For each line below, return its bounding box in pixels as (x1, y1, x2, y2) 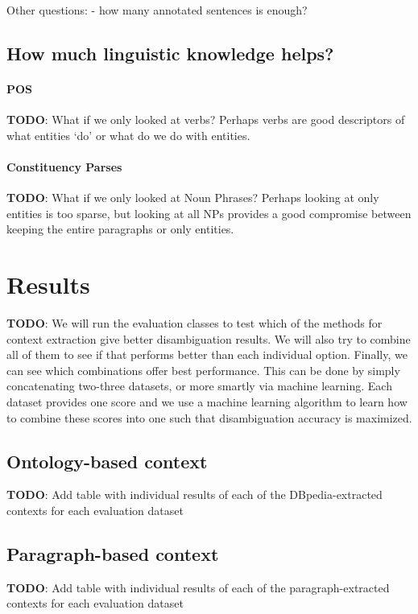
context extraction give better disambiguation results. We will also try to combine (6, 330, 411, 347)
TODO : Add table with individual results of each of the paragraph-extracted (6, 579, 390, 595)
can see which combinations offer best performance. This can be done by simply (6, 361, 400, 378)
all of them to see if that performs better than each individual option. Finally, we (6, 346, 408, 363)
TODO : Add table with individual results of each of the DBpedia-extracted (6, 486, 383, 503)
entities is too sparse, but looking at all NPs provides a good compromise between (6, 204, 412, 221)
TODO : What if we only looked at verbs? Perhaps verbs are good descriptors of (6, 111, 405, 128)
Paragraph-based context (6, 542, 219, 566)
